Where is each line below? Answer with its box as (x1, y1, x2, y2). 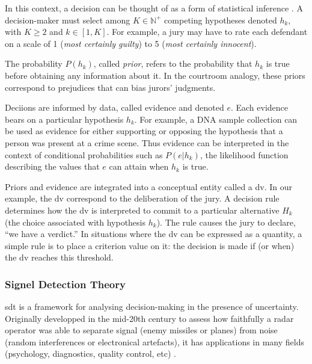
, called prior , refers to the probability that (93, 57, 252, 70)
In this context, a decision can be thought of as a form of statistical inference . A (5, 2, 303, 14)
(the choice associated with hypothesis (5, 215, 146, 228)
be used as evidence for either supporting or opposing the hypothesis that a (5, 125, 283, 137)
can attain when (109, 160, 169, 173)
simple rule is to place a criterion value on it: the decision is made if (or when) (5, 239, 295, 251)
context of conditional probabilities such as (5, 148, 163, 161)
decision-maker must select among (5, 13, 130, 26)
